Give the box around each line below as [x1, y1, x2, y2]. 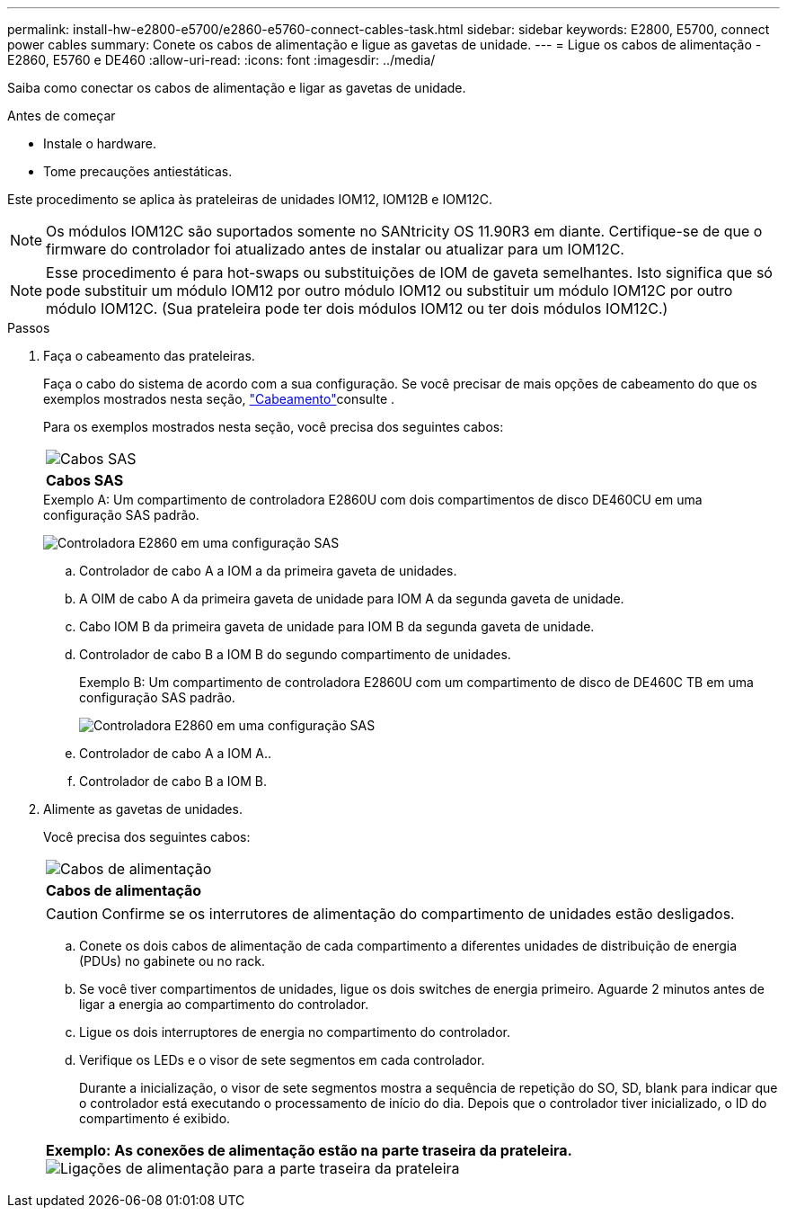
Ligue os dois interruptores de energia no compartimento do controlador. [79, 1024, 510, 1040]
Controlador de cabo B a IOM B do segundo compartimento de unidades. [79, 647, 511, 662]
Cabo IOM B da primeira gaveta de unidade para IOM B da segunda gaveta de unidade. [79, 619, 595, 634]
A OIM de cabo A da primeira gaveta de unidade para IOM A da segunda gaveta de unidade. [79, 591, 624, 606]
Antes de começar [7, 108, 116, 123]
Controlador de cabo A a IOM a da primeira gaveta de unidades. [79, 563, 457, 578]
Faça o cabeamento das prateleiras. [43, 348, 255, 363]
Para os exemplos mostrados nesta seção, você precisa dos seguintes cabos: [43, 419, 504, 434]
